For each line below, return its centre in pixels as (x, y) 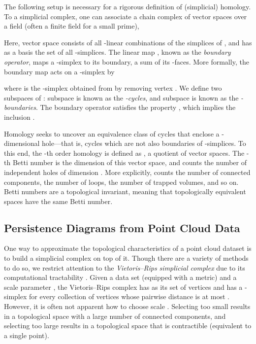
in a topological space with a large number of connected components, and (115, 316)
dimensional (22, 143)
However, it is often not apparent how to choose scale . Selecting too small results (127, 306)
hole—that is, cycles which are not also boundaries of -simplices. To (144, 143)
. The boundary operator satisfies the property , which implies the (136, 107)
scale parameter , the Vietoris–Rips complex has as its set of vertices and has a (123, 287)
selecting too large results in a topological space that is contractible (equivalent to (128, 326)
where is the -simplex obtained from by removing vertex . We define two (113, 88)
